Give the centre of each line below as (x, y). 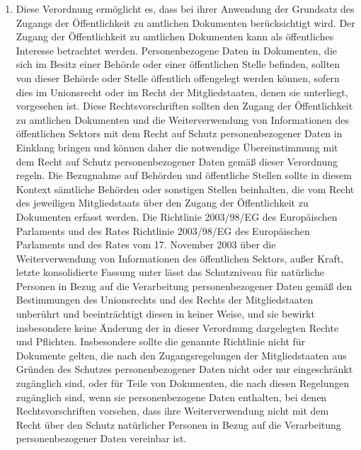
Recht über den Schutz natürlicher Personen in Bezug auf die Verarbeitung (178, 424)
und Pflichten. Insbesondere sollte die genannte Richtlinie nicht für (161, 341)
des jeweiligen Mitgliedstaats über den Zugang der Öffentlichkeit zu (162, 203)
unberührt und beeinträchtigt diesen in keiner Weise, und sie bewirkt (165, 314)
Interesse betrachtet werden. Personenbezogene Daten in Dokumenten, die (177, 50)
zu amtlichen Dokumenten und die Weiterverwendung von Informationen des (182, 119)
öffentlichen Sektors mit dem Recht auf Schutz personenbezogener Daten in (179, 133)
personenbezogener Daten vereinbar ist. (101, 438)
